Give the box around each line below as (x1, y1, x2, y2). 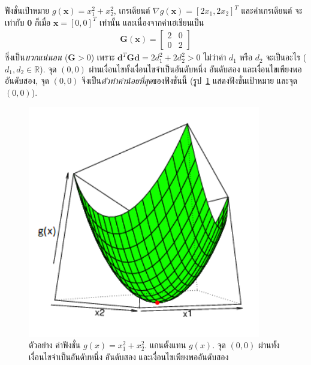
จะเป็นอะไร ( (265, 51, 307, 63)
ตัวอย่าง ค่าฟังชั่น (29, 339, 81, 351)
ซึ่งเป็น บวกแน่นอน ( (5, 51, 68, 63)
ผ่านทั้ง (258, 339, 280, 351)
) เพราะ (90, 51, 115, 63)
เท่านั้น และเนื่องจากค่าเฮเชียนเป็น (99, 16, 204, 28)
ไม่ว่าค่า (203, 51, 227, 63)
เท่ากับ (5, 16, 25, 28)
